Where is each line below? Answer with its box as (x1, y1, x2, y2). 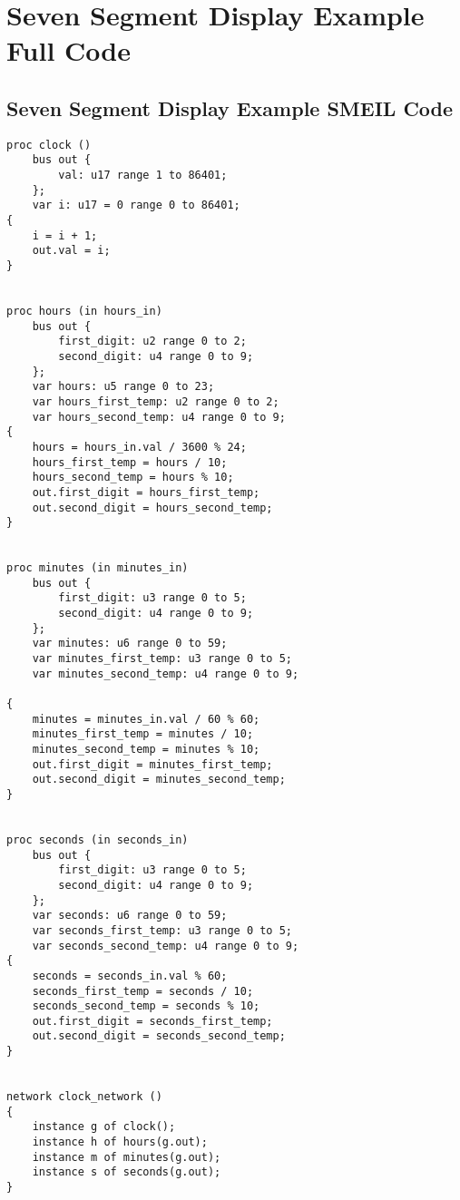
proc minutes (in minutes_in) (6, 561, 189, 575)
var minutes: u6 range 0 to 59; (32, 637, 228, 650)
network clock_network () (6, 1090, 162, 1104)
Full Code (6, 32, 131, 69)
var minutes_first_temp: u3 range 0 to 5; (32, 652, 292, 666)
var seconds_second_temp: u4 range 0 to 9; (32, 939, 299, 952)
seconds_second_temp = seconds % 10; (32, 1000, 260, 1013)
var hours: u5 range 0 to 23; (32, 380, 215, 394)
